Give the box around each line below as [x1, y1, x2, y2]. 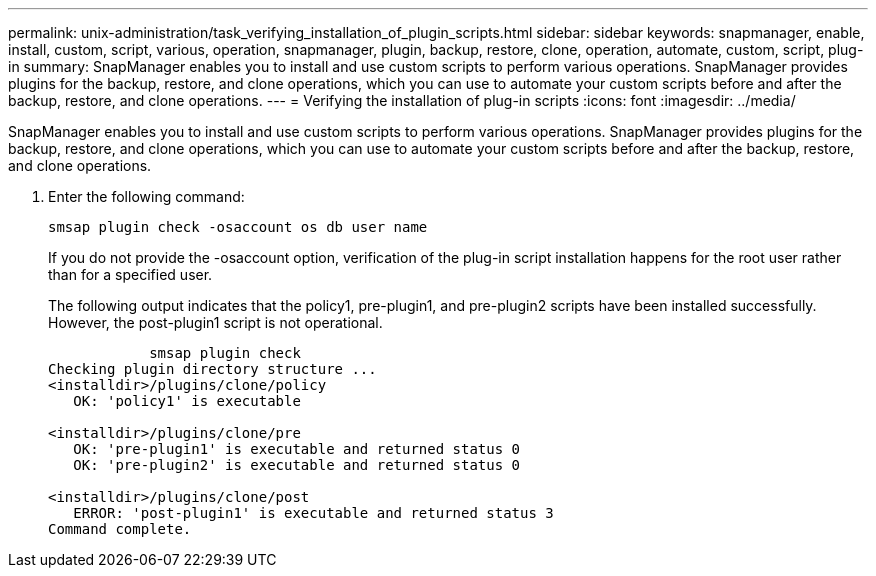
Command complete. [48, 521, 192, 537]
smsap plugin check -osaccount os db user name [48, 219, 428, 235]
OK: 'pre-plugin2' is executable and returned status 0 [73, 457, 521, 473]
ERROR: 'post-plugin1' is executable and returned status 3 [73, 505, 554, 521]
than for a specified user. [48, 266, 213, 283]
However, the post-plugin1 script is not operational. [48, 314, 383, 331]
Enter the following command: [48, 188, 245, 205]
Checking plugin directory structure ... [48, 361, 377, 377]
